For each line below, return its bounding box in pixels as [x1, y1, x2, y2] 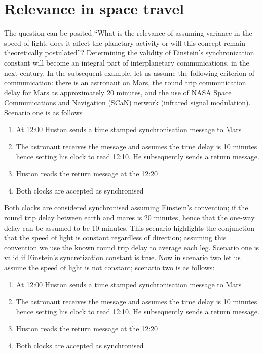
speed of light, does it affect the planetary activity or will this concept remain [4, 37, 245, 48]
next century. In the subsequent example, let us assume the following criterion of [4, 67, 254, 78]
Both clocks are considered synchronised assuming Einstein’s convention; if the [4, 202, 248, 213]
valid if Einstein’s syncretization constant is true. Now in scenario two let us [4, 252, 241, 263]
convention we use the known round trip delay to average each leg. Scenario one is [4, 242, 259, 252]
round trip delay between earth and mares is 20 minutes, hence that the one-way [4, 212, 255, 223]
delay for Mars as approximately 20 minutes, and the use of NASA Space [4, 87, 232, 98]
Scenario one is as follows [4, 107, 83, 117]
